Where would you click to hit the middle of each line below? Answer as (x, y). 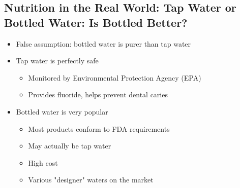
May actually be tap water (70, 146)
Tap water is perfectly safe (57, 61)
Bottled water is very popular (62, 111)
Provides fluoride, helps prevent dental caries (98, 95)
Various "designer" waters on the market (91, 180)
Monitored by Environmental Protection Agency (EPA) (115, 77)
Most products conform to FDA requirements (99, 128)
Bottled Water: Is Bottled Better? (96, 22)
